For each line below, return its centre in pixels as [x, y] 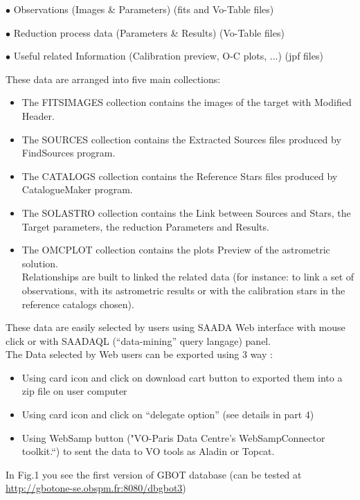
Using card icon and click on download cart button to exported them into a [182, 377]
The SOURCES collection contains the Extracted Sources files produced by [181, 139]
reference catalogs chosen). [78, 304]
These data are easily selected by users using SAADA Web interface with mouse [175, 327]
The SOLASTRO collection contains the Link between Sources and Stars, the [186, 212]
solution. [40, 263]
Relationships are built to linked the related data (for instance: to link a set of [188, 277]
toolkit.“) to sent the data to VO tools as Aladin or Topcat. [148, 451]
